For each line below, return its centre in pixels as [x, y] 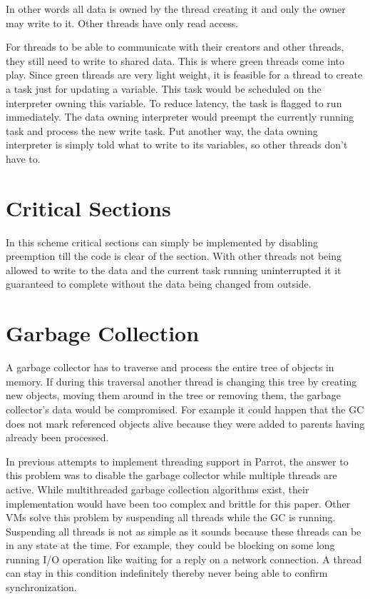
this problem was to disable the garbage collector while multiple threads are [171, 475]
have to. [23, 158]
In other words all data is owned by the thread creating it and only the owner [176, 9]
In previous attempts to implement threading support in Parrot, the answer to [177, 461]
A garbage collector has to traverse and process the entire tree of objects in [170, 367]
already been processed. [57, 437]
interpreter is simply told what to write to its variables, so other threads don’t [177, 145]
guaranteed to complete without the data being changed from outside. [159, 284]
